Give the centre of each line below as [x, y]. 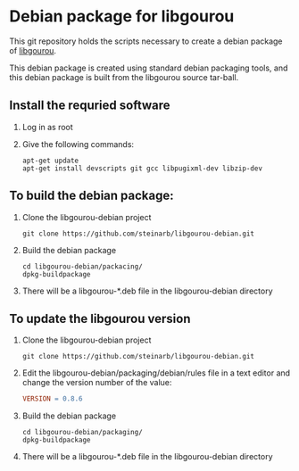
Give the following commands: [78, 144]
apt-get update [50, 161]
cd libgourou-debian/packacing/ [82, 266]
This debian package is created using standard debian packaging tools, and [149, 68]
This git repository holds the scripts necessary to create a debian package [146, 41]
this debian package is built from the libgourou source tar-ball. [124, 77]
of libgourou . [33, 50]
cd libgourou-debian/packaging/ [82, 433]
